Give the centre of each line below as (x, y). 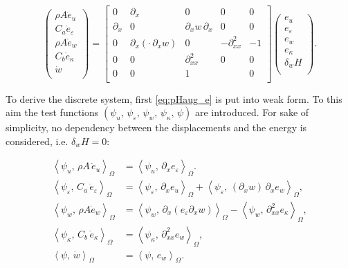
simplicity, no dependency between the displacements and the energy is (156, 127)
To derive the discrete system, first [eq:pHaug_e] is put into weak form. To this (174, 98)
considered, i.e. (37, 141)
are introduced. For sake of (252, 112)
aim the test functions (52, 112)
